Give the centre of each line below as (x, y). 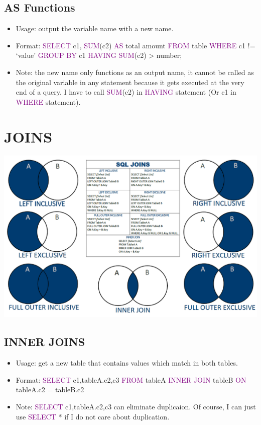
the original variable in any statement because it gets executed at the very (130, 82)
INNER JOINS (45, 342)
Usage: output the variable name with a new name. (95, 28)
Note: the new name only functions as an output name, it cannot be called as (135, 72)
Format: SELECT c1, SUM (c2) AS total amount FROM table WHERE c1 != (136, 45)
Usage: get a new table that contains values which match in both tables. (127, 363)
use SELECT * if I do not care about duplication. (93, 416)
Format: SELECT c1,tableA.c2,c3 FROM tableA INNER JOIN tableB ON (131, 379)
